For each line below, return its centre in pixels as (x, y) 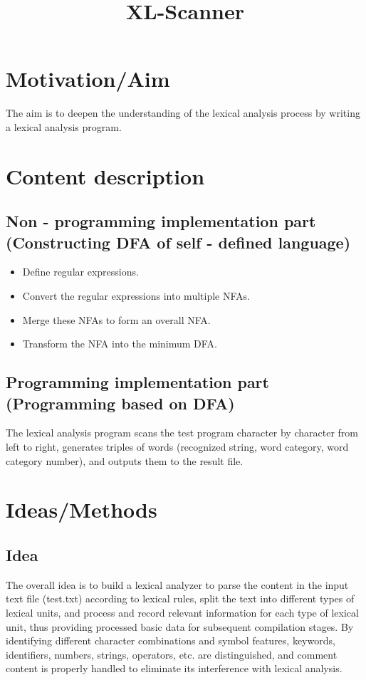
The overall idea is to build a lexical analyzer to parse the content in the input (177, 584)
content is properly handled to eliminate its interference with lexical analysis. (174, 668)
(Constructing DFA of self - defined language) (178, 242)
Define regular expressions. (80, 272)
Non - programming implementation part (161, 221)
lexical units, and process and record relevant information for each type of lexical (182, 612)
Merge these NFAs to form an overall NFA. (116, 319)
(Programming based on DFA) (120, 403)
